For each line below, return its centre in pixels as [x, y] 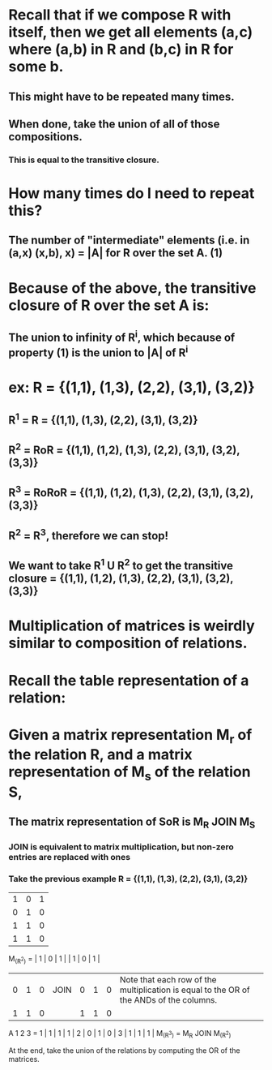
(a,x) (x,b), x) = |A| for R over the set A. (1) [116, 253]
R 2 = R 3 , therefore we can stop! [88, 534]
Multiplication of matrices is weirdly [132, 626]
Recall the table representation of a [129, 680]
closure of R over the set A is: [109, 305]
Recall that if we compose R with [120, 15]
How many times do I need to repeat [132, 193]
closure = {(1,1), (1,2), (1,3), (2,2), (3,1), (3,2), [121, 579]
